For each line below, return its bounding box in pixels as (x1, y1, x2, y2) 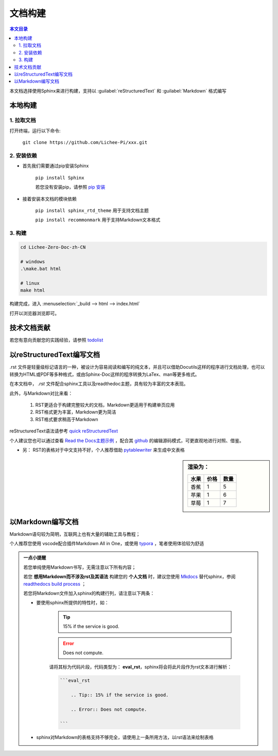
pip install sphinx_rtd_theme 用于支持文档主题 (35, 207, 149, 213)
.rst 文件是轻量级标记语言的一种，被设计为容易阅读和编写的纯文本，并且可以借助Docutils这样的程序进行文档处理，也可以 (9, 364, 265, 370)
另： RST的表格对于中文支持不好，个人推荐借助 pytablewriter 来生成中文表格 (22, 446, 185, 453)
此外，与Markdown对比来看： (9, 390, 73, 396)
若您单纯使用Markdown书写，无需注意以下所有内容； (23, 564, 136, 570)
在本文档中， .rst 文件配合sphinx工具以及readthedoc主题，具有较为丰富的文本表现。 (9, 381, 188, 387)
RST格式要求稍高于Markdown (35, 416, 98, 422)
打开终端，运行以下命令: (9, 128, 61, 134)
